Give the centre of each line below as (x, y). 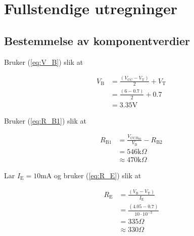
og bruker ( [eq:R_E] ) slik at (98, 175)
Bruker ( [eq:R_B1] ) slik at (45, 120)
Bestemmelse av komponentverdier (97, 40)
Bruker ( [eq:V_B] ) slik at (44, 62)
